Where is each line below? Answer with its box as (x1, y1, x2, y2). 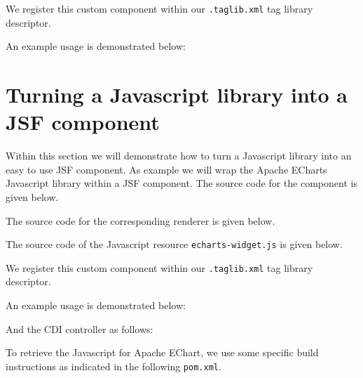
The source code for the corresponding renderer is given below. (6, 213, 275, 228)
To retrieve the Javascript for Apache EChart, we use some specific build (6, 345, 319, 360)
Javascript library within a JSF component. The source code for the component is (6, 176, 357, 190)
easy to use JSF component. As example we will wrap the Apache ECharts (6, 162, 327, 176)
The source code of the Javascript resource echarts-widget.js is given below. (6, 237, 343, 252)
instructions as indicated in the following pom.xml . (6, 358, 221, 373)
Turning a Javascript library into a (6, 80, 348, 109)
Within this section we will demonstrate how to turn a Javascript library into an (6, 148, 352, 163)
